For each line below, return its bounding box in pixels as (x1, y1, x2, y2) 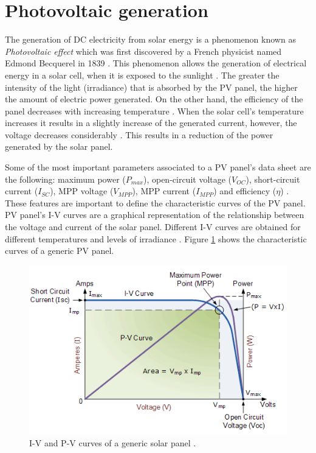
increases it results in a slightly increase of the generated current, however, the (5, 116, 297, 129)
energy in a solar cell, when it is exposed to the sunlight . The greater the (5, 68, 280, 81)
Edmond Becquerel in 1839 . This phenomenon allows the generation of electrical (5, 57, 307, 69)
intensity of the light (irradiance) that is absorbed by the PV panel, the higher (5, 80, 298, 93)
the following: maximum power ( (5, 172, 126, 185)
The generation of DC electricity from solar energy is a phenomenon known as (5, 33, 296, 46)
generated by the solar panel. (5, 140, 113, 153)
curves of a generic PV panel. (5, 244, 114, 257)
